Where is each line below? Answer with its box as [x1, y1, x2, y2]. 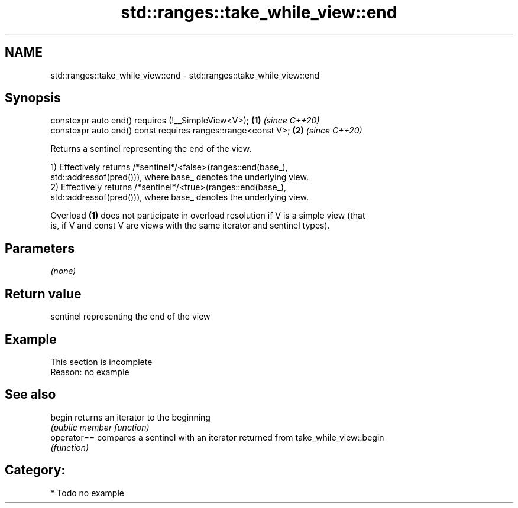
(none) [50, 266, 76, 276]
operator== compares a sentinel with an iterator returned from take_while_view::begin [50, 432, 384, 442]
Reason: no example [50, 366, 129, 377]
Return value [5, 286, 82, 301]
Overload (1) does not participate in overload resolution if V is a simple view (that [50, 210, 365, 221]
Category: [5, 463, 66, 478]
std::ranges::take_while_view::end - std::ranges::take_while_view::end [50, 70, 320, 80]
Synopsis [5, 90, 61, 106]
